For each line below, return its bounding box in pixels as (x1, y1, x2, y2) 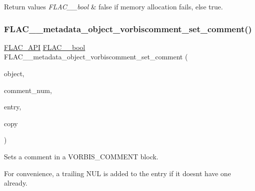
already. (4, 178, 28, 188)
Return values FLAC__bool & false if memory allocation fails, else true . (4, 1, 223, 11)
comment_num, (4, 85, 52, 95)
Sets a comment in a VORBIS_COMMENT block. (4, 151, 158, 161)
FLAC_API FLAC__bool (4, 42, 85, 52)
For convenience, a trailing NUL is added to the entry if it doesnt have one (4, 168, 231, 178)
